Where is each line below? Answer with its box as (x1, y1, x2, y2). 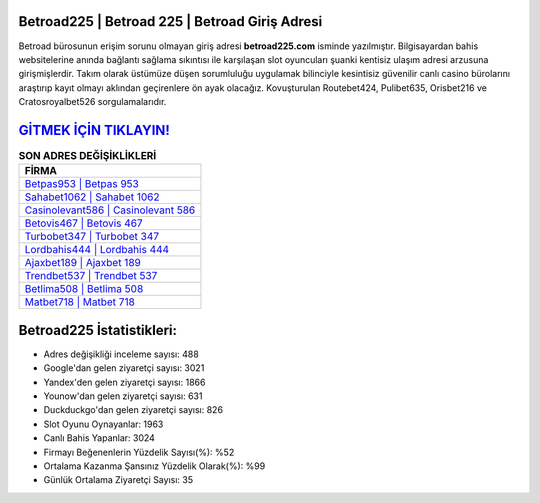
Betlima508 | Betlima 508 (24, 282, 144, 296)
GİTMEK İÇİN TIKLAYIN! (18, 121, 170, 139)
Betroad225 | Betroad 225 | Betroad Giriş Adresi (18, 13, 323, 30)
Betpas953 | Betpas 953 (24, 177, 139, 191)
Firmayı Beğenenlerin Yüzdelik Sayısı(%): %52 (43, 446, 235, 458)
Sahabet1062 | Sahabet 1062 (24, 190, 160, 204)
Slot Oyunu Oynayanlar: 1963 (43, 418, 164, 430)
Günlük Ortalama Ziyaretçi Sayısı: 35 (43, 474, 194, 486)
